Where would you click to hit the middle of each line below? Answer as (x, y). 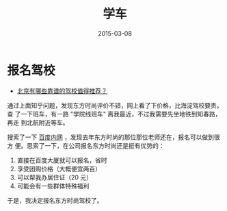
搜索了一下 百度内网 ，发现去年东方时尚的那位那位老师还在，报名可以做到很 (113, 137)
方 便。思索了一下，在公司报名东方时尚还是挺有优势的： (86, 145)
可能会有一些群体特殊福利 (53, 186)
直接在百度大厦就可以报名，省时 (62, 160)
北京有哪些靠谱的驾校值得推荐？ (62, 90)
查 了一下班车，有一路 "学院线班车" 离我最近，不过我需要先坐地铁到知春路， (114, 114)
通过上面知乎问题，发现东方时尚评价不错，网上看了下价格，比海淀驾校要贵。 (115, 105)
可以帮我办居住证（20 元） (55, 177)
